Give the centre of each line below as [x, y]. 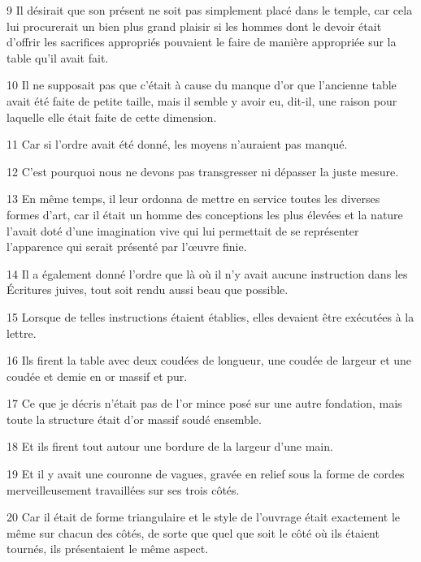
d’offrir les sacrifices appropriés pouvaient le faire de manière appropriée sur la [202, 42]
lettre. [22, 333]
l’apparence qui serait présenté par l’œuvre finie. [127, 246]
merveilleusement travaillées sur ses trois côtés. [123, 489]
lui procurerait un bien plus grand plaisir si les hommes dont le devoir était [194, 26]
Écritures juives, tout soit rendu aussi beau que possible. [148, 290]
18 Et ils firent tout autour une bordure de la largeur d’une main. [170, 446]
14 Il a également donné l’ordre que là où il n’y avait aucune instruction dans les [207, 273]
